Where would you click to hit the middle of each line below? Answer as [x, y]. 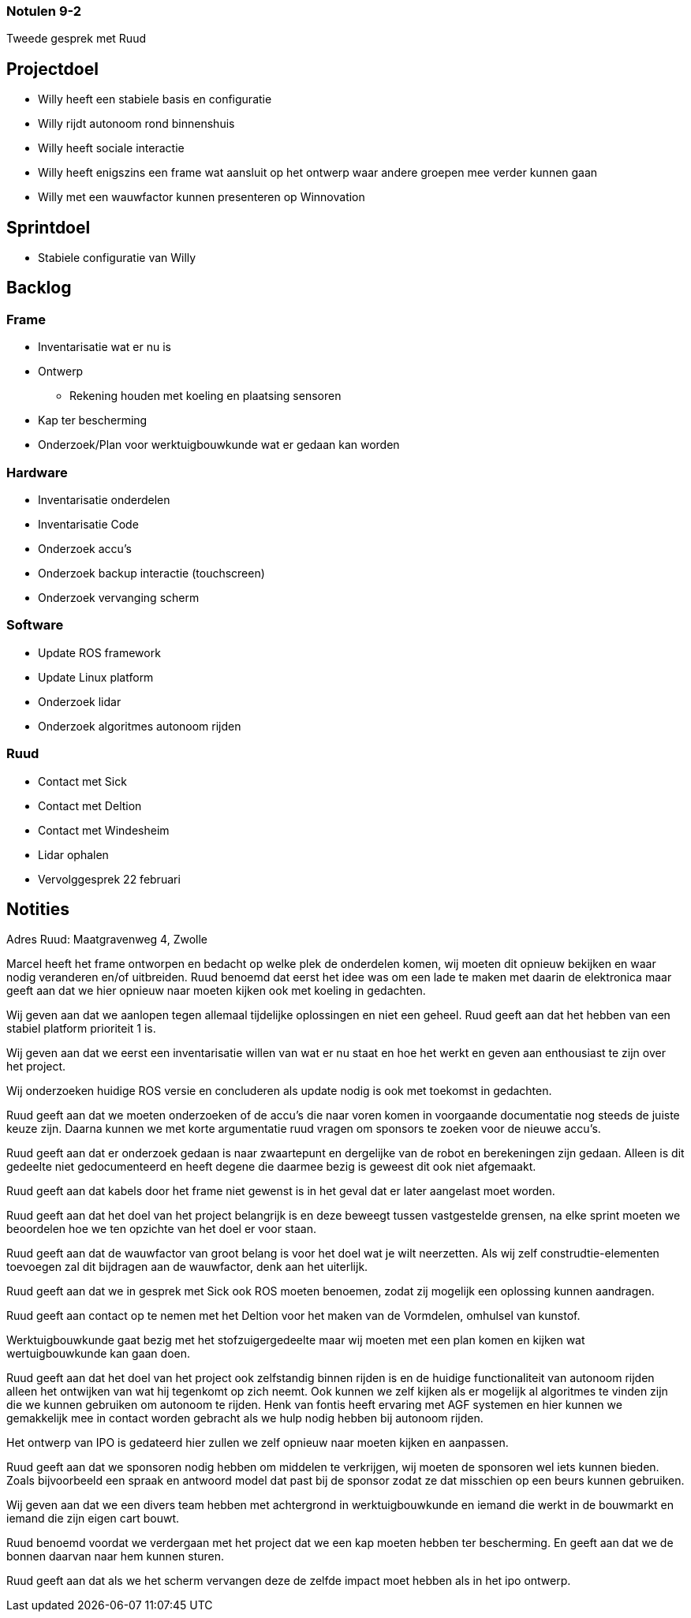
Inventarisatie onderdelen [104, 500]
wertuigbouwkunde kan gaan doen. [99, 1354]
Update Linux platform [96, 677]
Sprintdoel [49, 227]
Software [35, 625]
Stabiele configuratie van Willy [117, 258]
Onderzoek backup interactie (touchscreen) [151, 574]
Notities [38, 909]
